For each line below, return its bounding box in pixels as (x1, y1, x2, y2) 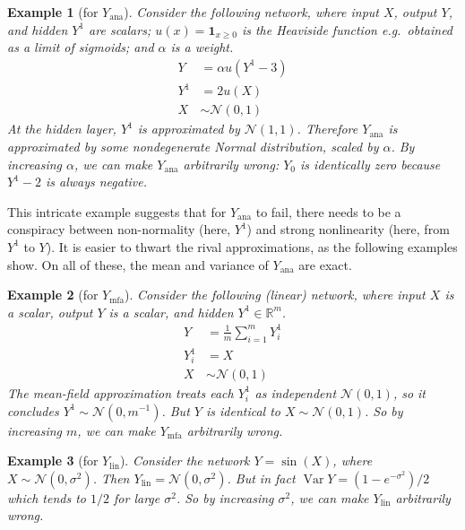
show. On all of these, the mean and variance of (7, 255, 269, 274)
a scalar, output (7, 302, 93, 321)
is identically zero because (300, 154, 441, 173)
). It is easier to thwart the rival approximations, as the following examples (46, 237, 458, 256)
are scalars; (89, 20, 151, 39)
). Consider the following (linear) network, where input (125, 285, 426, 304)
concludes (7, 401, 59, 420)
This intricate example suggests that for (7, 202, 227, 221)
